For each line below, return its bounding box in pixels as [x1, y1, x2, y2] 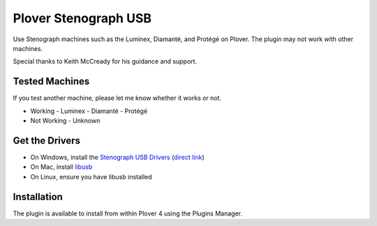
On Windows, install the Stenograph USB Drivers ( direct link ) [30, 153, 205, 161]
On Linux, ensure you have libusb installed [30, 172, 153, 181]
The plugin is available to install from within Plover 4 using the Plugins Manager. [13, 209, 242, 218]
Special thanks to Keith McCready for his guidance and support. [13, 57, 198, 66]
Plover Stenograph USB [13, 10, 152, 26]
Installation [13, 190, 63, 202]
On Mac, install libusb [30, 163, 93, 171]
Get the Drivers [13, 135, 80, 146]
